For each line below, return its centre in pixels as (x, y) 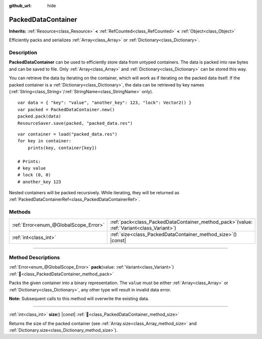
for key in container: (45, 141)
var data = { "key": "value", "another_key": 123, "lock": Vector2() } (105, 103)
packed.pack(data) (40, 116)
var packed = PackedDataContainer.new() (66, 110)
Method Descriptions (34, 257)
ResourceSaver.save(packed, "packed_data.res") (75, 123)
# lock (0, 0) (34, 175)
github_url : (20, 6)
